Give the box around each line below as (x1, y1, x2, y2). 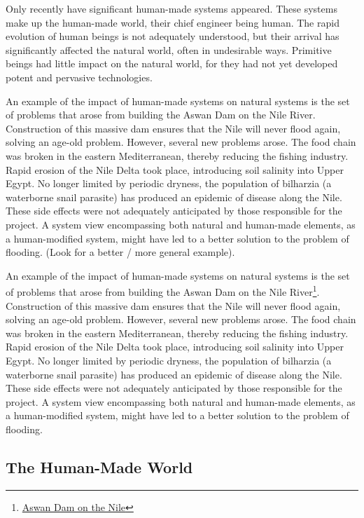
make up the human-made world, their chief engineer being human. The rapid (6, 15, 339, 29)
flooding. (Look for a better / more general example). (6, 245, 235, 259)
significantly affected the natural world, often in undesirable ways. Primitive (6, 42, 332, 57)
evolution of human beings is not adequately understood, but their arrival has (6, 29, 339, 43)
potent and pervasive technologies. (6, 69, 153, 84)
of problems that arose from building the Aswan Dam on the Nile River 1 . (6, 282, 320, 299)
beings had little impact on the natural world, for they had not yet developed (6, 56, 338, 71)
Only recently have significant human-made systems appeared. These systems (6, 1, 337, 15)
